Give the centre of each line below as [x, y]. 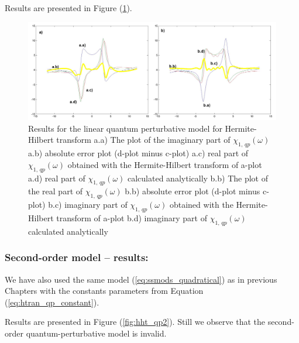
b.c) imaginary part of [88, 205]
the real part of [56, 191]
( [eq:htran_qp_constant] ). [52, 302]
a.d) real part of [57, 178]
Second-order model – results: [77, 257]
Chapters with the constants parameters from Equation [104, 291]
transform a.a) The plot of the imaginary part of [143, 140]
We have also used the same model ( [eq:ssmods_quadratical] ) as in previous [141, 279]
